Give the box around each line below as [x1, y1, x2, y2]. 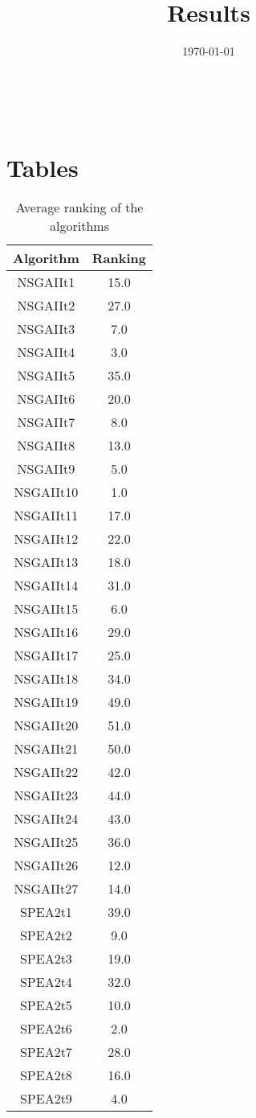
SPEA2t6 [19, 1019, 72, 1038]
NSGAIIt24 [14, 809, 79, 828]
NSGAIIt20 [14, 716, 79, 735]
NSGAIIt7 [17, 413, 75, 432]
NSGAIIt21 [14, 739, 79, 758]
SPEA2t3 [19, 949, 72, 968]
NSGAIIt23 [14, 786, 79, 805]
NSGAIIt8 [17, 436, 75, 455]
